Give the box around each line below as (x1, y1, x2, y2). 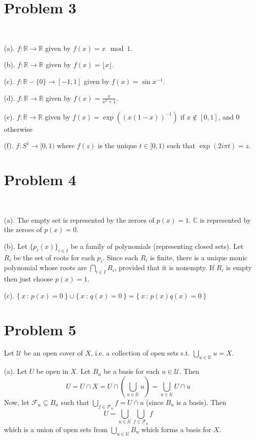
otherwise (4, 123, 33, 134)
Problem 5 (4, 319, 76, 339)
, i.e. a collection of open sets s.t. (91, 348, 190, 358)
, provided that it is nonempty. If (114, 262, 215, 273)
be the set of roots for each (13, 252, 95, 262)
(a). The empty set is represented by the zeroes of (4, 214, 154, 225)
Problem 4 (4, 169, 76, 190)
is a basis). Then (176, 397, 226, 407)
